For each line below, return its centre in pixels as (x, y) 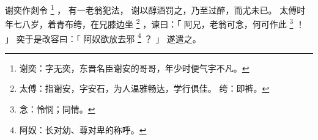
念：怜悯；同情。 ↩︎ (57, 109)
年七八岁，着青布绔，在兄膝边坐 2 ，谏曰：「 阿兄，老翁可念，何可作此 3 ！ (155, 23)
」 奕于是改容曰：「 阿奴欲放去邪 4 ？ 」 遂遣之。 (103, 37)
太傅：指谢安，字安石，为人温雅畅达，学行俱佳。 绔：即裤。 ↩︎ (144, 88)
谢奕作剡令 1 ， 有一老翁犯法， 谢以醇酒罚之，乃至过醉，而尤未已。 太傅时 (155, 9)
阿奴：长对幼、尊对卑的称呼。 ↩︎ (83, 129)
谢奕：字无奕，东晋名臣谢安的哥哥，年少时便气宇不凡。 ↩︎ (134, 68)
